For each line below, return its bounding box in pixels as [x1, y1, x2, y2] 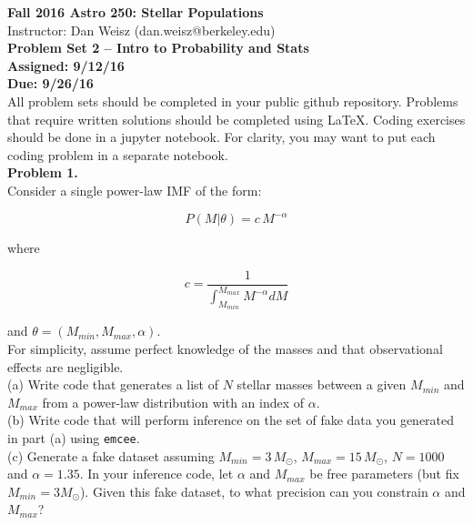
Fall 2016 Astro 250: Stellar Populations [7, 3, 264, 21]
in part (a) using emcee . [7, 429, 140, 448]
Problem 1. [7, 163, 78, 182]
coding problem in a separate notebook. [7, 145, 228, 164]
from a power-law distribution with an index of [42, 392, 305, 411]
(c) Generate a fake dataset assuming [7, 446, 215, 465]
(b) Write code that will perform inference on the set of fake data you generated [7, 410, 455, 429]
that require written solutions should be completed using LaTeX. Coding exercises [7, 109, 466, 128]
